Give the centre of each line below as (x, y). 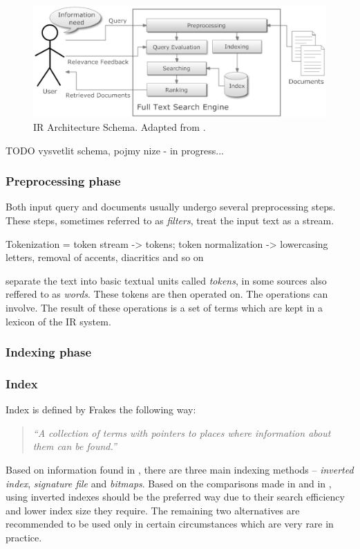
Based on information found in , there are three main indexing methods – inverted (180, 470)
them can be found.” (75, 446)
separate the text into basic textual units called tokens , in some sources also (166, 280)
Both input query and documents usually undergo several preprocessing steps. (171, 207)
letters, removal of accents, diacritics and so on (105, 257)
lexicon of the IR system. (58, 321)
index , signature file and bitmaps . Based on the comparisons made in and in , (169, 483)
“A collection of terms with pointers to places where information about (182, 432)
